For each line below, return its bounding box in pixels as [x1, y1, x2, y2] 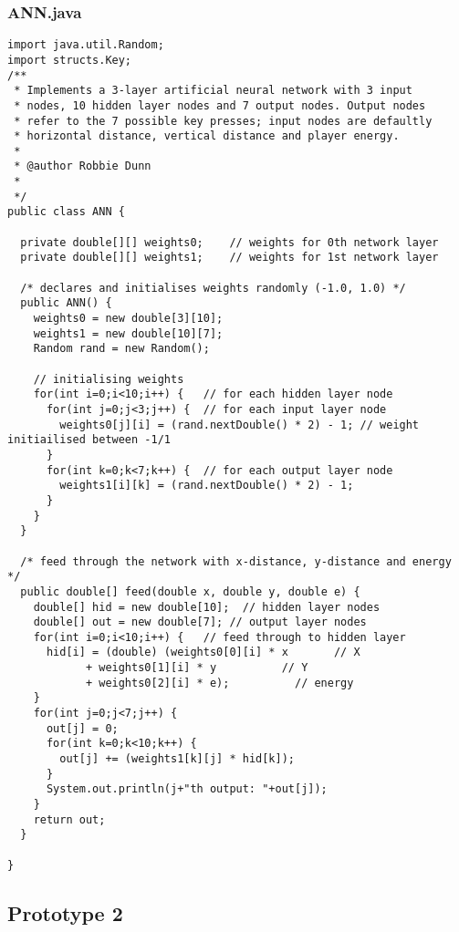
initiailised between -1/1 [7, 433, 171, 447]
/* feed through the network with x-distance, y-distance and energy [20, 554, 452, 568]
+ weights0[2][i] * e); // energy [85, 676, 354, 689]
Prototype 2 [7, 898, 123, 927]
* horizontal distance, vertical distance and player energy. [14, 129, 400, 143]
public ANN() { [20, 296, 112, 310]
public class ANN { [7, 205, 125, 219]
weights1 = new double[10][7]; [33, 326, 224, 340]
